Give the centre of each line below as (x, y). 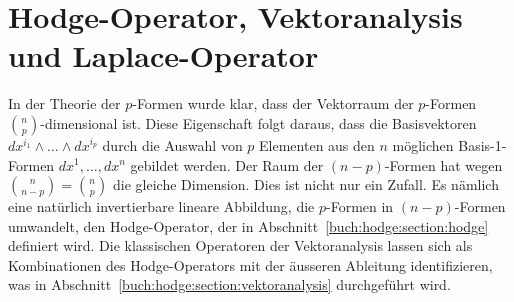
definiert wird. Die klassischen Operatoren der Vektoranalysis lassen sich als (240, 245)
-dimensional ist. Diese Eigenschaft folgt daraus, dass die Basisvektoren (258, 122)
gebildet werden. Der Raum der (227, 164)
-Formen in (360, 206)
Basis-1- (482, 144)
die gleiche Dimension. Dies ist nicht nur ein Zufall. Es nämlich (306, 184)
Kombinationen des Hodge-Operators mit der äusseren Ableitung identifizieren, (250, 264)
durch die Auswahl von (172, 144)
